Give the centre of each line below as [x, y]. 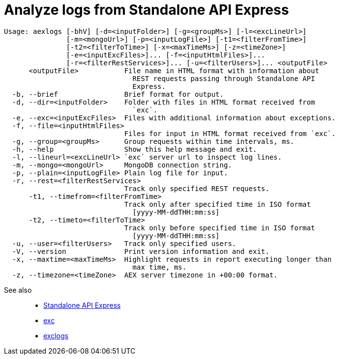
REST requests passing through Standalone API [224, 78]
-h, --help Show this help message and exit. [135, 149]
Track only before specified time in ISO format [220, 228]
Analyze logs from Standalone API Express [147, 10]
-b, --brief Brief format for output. [118, 94]
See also [18, 290]
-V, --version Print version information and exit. [141, 251]
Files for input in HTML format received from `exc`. [230, 133]
